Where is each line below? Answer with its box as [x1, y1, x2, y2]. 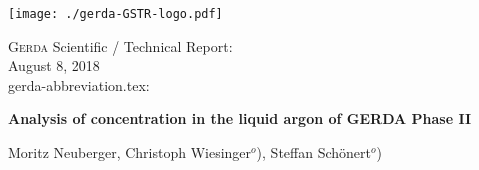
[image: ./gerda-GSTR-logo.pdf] [8, 7, 223, 21]
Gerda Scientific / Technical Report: [8, 35, 233, 56]
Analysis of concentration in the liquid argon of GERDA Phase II [8, 108, 472, 129]
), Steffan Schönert [256, 142, 371, 163]
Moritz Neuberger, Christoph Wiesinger [8, 142, 252, 163]
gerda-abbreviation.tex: [8, 74, 150, 95]
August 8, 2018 [8, 55, 100, 76]
